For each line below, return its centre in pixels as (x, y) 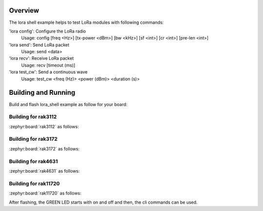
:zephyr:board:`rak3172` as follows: (44, 149)
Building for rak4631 (33, 161)
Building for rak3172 (33, 139)
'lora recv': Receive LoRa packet (41, 58)
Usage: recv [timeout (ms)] (48, 65)
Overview (24, 10)
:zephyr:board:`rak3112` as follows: (44, 126)
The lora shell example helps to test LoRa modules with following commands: (86, 22)
